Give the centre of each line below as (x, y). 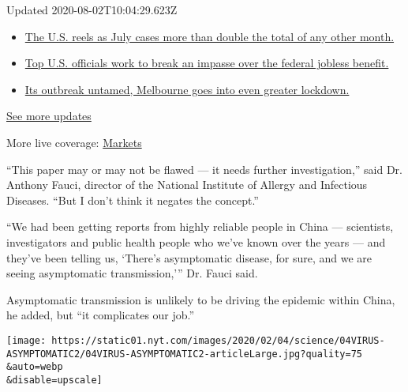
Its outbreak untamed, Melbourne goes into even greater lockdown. (187, 89)
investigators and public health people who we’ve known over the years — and (196, 241)
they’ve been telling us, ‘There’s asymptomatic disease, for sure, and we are (189, 257)
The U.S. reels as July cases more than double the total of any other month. (210, 36)
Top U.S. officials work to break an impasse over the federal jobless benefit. (207, 63)
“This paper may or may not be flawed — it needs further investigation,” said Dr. (204, 169)
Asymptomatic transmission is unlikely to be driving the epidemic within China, (201, 299)
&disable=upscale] (54, 380)
